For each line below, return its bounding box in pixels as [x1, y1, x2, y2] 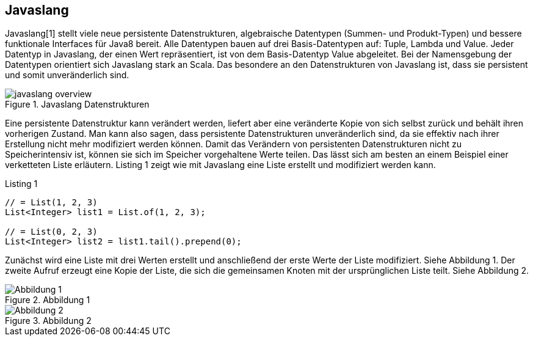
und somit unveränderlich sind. [5, 70, 129, 81]
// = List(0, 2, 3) [5, 227, 98, 237]
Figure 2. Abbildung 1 [5, 295, 90, 306]
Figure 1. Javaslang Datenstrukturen [5, 99, 150, 110]
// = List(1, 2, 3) [5, 197, 98, 208]
